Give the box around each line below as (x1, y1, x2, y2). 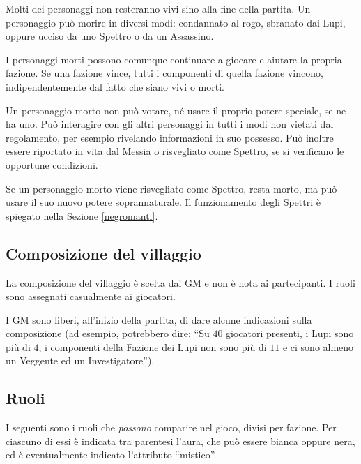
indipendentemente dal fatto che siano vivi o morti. (6, 79, 224, 93)
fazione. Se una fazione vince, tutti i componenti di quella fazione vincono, (6, 66, 323, 80)
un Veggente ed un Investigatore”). (6, 353, 155, 368)
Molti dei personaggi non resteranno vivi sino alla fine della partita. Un (6, 1, 311, 15)
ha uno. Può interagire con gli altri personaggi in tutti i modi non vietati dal (6, 117, 334, 131)
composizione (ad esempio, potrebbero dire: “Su (6, 326, 210, 340)
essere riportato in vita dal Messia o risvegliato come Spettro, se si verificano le (6, 144, 344, 158)
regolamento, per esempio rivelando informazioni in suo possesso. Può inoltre (6, 130, 334, 144)
